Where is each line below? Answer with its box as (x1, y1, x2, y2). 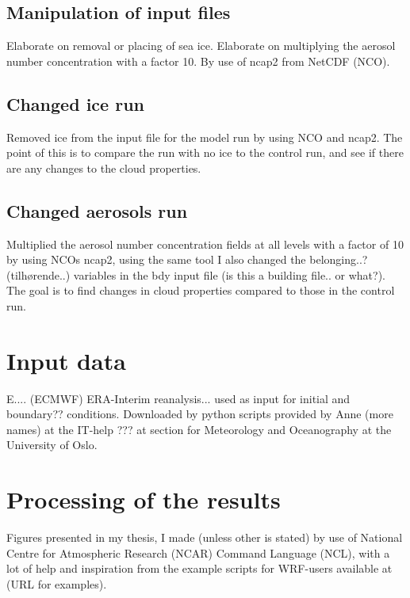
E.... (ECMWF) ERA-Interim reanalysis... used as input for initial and (6, 390, 351, 406)
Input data (6, 344, 126, 376)
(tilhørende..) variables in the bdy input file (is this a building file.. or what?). (6, 266, 385, 283)
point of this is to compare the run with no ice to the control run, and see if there (6, 144, 404, 161)
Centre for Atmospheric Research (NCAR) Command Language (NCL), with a (6, 544, 390, 561)
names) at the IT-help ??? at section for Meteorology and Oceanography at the (6, 421, 392, 437)
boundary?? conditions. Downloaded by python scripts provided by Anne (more (6, 406, 393, 422)
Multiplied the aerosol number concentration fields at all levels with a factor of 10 (6, 235, 404, 252)
